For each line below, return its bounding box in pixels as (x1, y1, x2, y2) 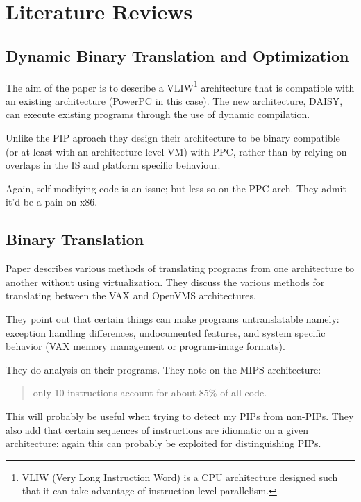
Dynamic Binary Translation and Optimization (6, 44, 349, 66)
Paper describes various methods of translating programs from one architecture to (6, 261, 354, 276)
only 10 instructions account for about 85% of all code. (33, 385, 267, 400)
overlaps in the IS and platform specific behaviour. (6, 158, 221, 172)
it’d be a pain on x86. (6, 194, 98, 209)
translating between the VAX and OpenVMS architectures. (6, 288, 256, 303)
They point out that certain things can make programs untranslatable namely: (6, 311, 339, 326)
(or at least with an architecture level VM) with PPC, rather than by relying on (6, 144, 347, 158)
